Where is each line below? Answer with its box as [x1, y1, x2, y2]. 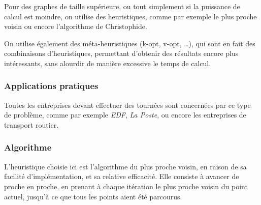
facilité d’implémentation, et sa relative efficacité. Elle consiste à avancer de [4, 171, 239, 182]
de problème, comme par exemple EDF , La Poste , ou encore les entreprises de [4, 109, 246, 120]
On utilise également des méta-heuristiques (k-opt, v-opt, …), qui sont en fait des [4, 38, 255, 48]
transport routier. [4, 119, 59, 130]
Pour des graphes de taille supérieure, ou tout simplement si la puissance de [4, 1, 240, 11]
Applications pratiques [4, 79, 99, 92]
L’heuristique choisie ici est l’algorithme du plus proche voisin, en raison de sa [4, 161, 247, 171]
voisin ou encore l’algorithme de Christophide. [4, 21, 147, 32]
